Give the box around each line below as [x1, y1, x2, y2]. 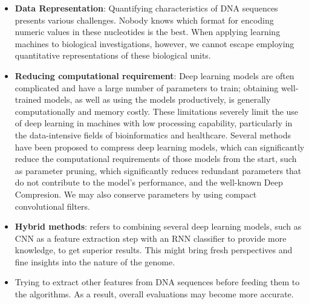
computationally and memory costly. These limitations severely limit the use [15, 105, 299, 117]
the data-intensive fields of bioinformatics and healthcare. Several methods [15, 128, 291, 141]
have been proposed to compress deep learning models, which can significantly [15, 140, 305, 153]
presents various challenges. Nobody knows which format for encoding [15, 13, 274, 26]
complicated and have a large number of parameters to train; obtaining [15, 81, 279, 94]
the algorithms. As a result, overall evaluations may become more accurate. [15, 288, 294, 300]
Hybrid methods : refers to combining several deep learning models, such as [15, 220, 302, 233]
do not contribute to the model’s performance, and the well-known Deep [15, 176, 283, 189]
